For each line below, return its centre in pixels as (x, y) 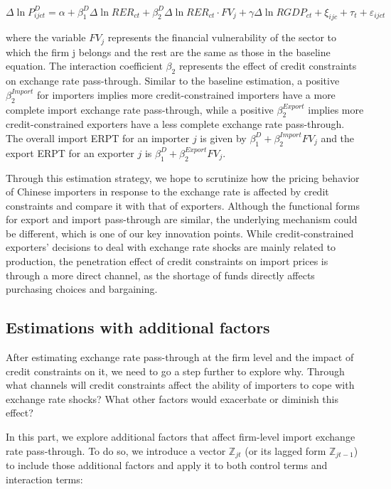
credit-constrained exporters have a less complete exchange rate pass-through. (175, 124)
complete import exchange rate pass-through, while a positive (140, 109)
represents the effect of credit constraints (268, 66)
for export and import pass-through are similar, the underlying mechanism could (182, 219)
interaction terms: (44, 479)
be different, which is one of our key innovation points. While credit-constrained (180, 233)
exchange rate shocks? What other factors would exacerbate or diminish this (172, 398)
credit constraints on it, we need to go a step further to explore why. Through (175, 371)
